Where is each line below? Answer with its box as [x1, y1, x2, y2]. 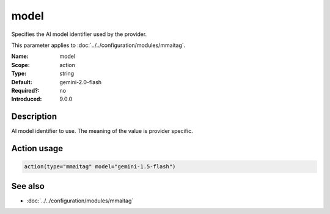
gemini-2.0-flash [59, 78, 102, 85]
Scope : [11, 61, 30, 68]
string [59, 70, 75, 77]
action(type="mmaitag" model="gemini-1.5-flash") [24, 163, 176, 170]
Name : [11, 52, 29, 60]
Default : [11, 78, 33, 85]
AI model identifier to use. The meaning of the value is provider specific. [11, 127, 193, 135]
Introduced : [11, 95, 42, 103]
